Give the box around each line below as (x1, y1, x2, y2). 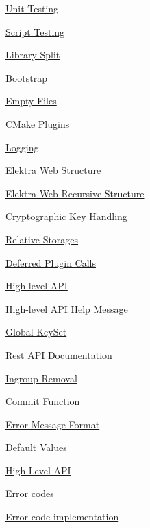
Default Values (5, 440, 67, 454)
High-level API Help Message (5, 301, 128, 316)
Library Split (5, 47, 60, 62)
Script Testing (5, 24, 65, 38)
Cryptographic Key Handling (5, 209, 127, 223)
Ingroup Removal (5, 371, 77, 385)
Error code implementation (5, 509, 119, 524)
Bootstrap (5, 70, 47, 85)
